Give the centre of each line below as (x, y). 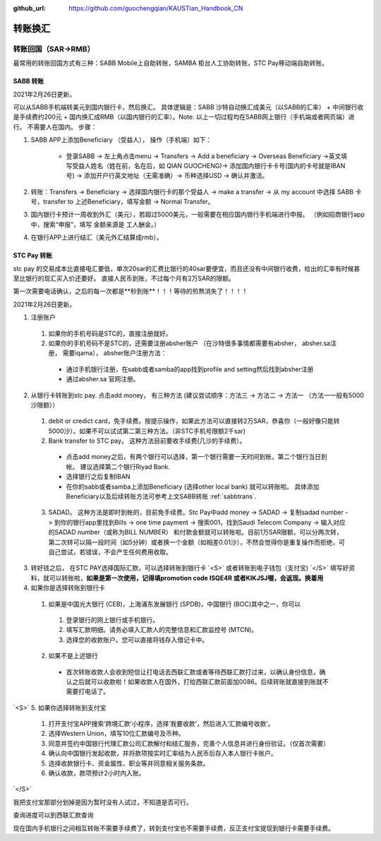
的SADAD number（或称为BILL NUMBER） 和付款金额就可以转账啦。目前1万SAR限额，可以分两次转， (195, 532)
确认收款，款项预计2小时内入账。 (97, 773)
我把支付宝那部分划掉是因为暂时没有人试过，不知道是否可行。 (103, 802)
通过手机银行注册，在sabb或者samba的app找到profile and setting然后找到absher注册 (190, 369)
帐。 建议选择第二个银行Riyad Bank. (118, 467)
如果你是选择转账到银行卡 (68, 588)
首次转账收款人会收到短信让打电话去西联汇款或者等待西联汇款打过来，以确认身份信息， (193, 672)
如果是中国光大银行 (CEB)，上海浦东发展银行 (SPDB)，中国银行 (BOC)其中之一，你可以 (175, 604)
